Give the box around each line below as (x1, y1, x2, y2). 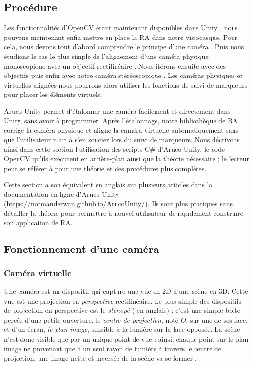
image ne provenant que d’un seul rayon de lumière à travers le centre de (4, 343, 222, 353)
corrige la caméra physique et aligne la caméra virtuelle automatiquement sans (4, 125, 239, 135)
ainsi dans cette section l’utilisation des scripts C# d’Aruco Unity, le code (4, 144, 225, 154)
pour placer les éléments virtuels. (4, 89, 102, 99)
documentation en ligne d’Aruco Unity (4, 189, 119, 199)
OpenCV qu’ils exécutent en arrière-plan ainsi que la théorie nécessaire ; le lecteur (4, 153, 249, 163)
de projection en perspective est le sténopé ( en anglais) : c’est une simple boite (4, 305, 240, 315)
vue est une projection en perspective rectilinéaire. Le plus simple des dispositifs (4, 295, 241, 306)
